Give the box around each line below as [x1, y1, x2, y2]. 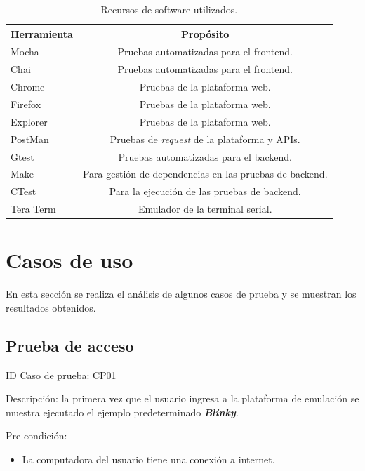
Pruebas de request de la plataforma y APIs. [109, 131, 300, 146]
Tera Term [11, 201, 56, 216]
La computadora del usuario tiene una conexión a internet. [22, 452, 275, 467]
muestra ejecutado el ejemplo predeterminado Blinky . [6, 404, 239, 419]
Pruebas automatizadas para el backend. [118, 149, 292, 164]
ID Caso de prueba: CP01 [6, 367, 117, 382]
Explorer [11, 114, 48, 128]
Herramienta [11, 26, 73, 41]
